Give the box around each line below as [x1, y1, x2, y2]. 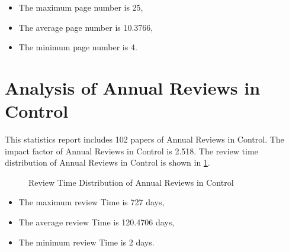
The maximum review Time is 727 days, [18, 196, 165, 208]
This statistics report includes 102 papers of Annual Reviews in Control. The [5, 133, 284, 146]
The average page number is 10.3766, [18, 21, 153, 33]
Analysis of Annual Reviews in [5, 75, 261, 99]
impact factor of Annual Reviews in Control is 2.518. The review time [5, 144, 258, 157]
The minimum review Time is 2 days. [18, 235, 155, 248]
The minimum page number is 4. [18, 41, 137, 53]
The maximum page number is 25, [18, 1, 143, 13]
